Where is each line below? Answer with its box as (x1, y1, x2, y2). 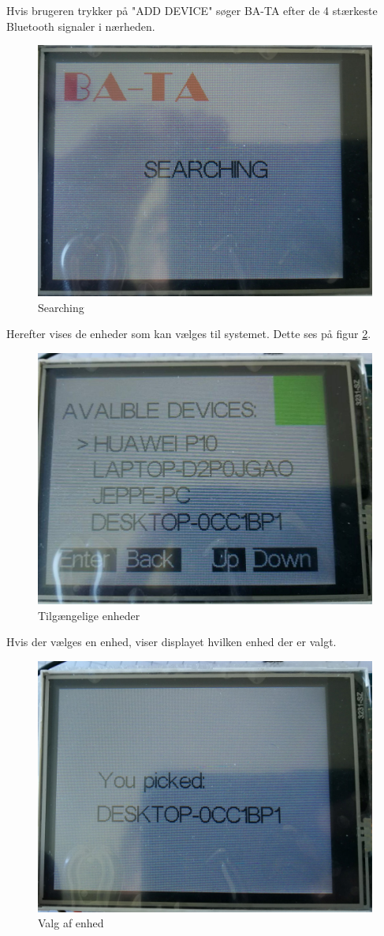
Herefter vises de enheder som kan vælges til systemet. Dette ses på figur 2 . (6, 325, 371, 342)
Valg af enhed (38, 915, 104, 931)
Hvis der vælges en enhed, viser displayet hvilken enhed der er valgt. (6, 633, 337, 650)
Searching (38, 299, 84, 315)
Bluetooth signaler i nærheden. (6, 17, 155, 34)
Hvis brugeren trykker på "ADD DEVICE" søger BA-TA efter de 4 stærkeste (6, 2, 378, 18)
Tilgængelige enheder (38, 607, 140, 623)
